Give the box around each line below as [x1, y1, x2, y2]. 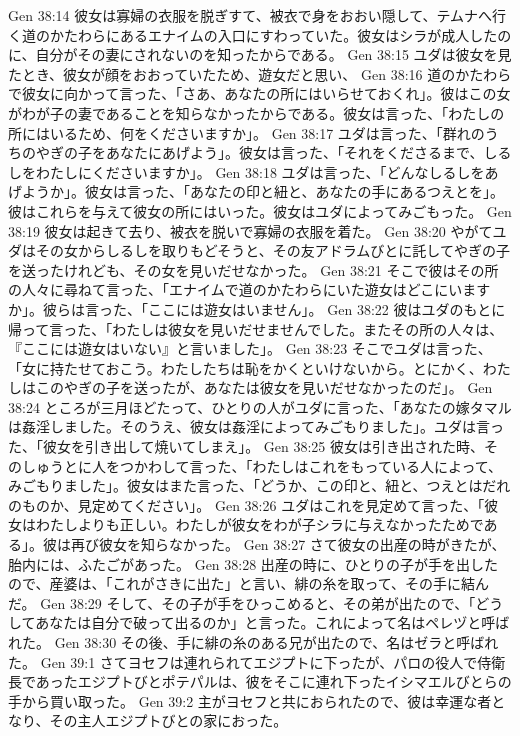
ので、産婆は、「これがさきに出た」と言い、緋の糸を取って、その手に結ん [8, 573, 490, 594]
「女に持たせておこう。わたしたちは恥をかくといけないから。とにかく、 [8, 357, 483, 378]
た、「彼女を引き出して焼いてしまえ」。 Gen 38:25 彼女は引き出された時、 [8, 436, 485, 457]
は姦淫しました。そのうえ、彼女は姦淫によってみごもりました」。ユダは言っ [8, 416, 504, 437]
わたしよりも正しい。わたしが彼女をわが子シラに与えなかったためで [35, 514, 484, 535]
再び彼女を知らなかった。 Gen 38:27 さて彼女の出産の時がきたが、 [70, 534, 506, 555]
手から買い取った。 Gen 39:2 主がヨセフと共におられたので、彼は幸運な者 [8, 690, 492, 711]
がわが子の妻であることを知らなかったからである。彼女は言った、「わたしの [8, 102, 505, 123]
